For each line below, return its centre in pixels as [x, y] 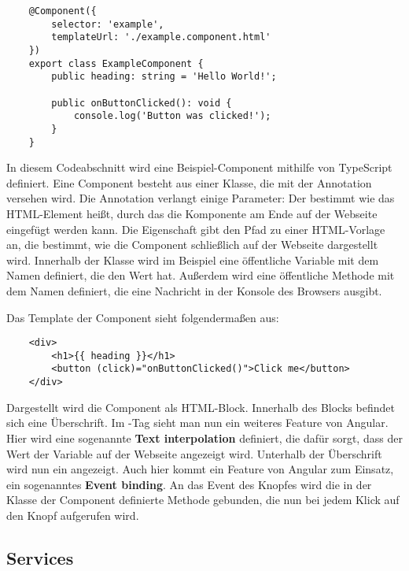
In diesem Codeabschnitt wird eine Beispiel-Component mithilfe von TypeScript [199, 167]
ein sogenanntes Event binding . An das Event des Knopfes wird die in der [189, 484]
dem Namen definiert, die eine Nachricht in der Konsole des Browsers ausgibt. [194, 290]
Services [40, 557]
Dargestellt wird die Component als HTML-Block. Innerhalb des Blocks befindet [201, 407]
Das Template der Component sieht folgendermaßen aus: [143, 317]
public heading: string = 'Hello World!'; [164, 77]
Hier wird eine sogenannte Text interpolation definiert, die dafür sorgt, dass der [204, 438]
